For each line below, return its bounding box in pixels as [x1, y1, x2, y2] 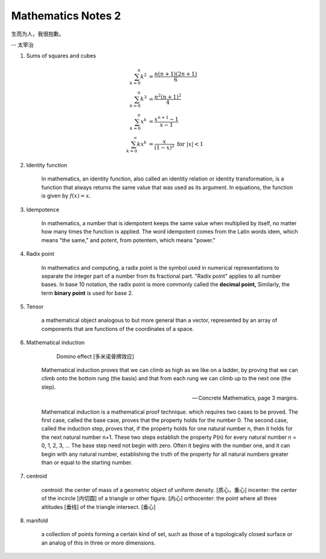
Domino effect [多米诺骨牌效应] [56, 353, 135, 360]
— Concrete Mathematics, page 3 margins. [192, 394, 298, 401]
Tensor [26, 303, 44, 310]
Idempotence [26, 206, 60, 213]
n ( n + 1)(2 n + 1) [154, 70, 197, 77]
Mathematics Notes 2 [11, 9, 121, 22]
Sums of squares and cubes [26, 52, 97, 60]
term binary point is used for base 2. [41, 289, 133, 296]
